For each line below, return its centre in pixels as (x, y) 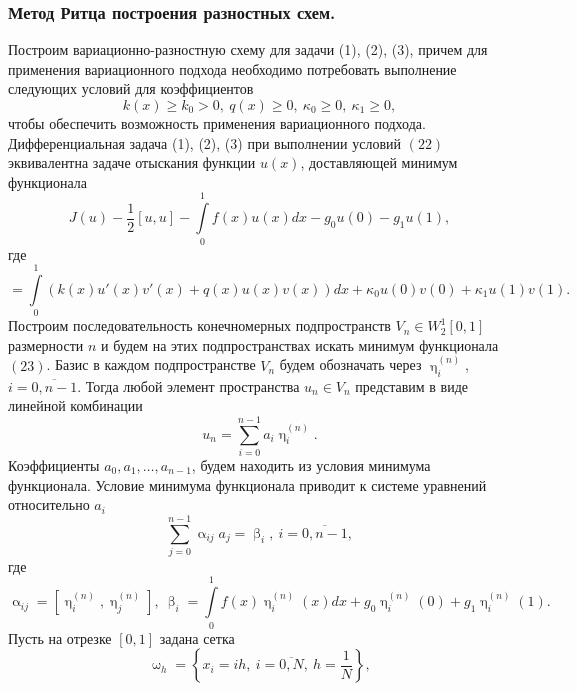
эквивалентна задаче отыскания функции (132, 162)
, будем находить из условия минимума (311, 464)
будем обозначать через (350, 364)
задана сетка (197, 637)
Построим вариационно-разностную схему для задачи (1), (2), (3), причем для (248, 49)
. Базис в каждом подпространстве (151, 364)
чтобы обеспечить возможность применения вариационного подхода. (217, 123)
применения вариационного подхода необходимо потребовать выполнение (232, 68)
